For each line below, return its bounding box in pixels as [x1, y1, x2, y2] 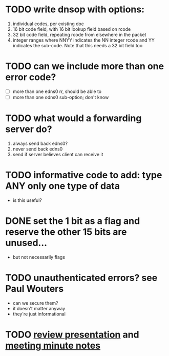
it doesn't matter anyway [12, 305, 66, 311]
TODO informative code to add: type [5, 170, 162, 181]
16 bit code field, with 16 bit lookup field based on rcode [12, 26, 131, 32]
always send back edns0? [12, 140, 68, 146]
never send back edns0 [12, 145, 63, 152]
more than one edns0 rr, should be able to [12, 88, 101, 95]
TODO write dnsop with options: [5, 4, 145, 15]
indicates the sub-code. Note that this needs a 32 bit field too [12, 42, 143, 48]
